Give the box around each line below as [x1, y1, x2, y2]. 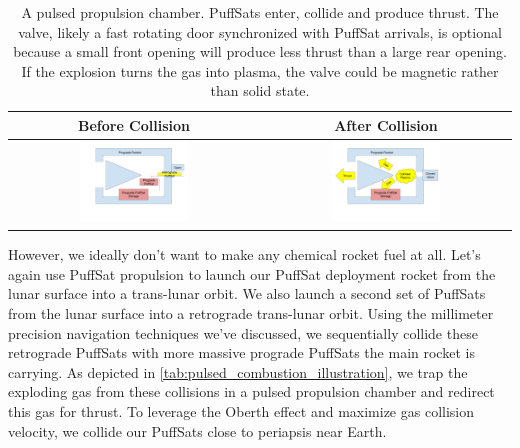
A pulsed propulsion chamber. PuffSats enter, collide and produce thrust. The [21, 2, 499, 22]
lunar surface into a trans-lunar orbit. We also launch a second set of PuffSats [8, 283, 486, 304]
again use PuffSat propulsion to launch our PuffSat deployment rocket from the [8, 263, 496, 284]
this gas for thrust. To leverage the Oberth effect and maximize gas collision [8, 400, 475, 421]
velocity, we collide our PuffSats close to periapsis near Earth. [8, 420, 387, 441]
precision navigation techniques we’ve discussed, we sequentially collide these [8, 322, 478, 343]
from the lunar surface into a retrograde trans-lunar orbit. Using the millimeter [8, 303, 494, 323]
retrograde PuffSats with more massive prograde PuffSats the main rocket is [8, 342, 475, 363]
